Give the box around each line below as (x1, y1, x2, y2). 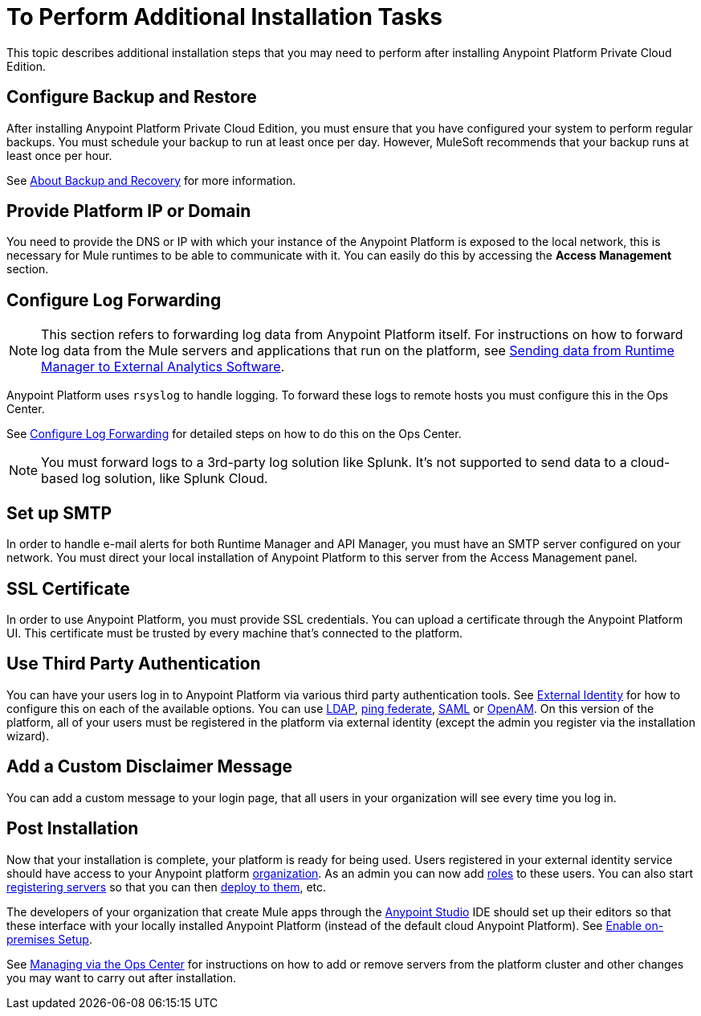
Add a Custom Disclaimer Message (6, 756, 292, 777)
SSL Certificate (6, 578, 130, 599)
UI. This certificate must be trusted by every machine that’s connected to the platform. (6, 625, 463, 640)
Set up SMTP (6, 502, 112, 523)
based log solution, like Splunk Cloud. (41, 470, 268, 487)
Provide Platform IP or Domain (6, 201, 251, 222)
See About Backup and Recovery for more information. (6, 173, 296, 187)
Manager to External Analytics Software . (41, 358, 285, 375)
